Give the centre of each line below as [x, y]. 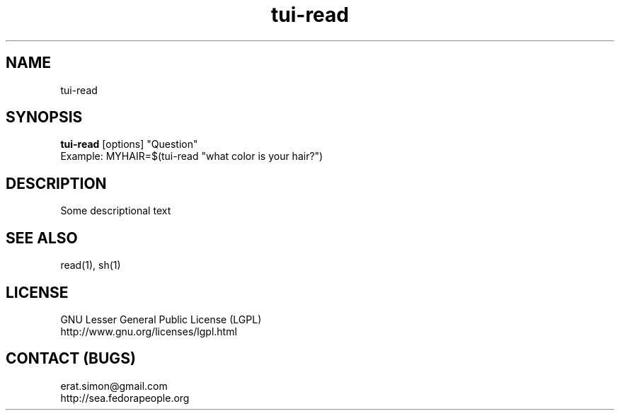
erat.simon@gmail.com [114, 386]
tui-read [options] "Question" [129, 144]
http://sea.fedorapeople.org [125, 398]
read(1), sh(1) [91, 265]
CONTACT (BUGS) [71, 359]
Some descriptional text [116, 211]
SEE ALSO [42, 238]
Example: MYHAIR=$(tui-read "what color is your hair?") [192, 156]
